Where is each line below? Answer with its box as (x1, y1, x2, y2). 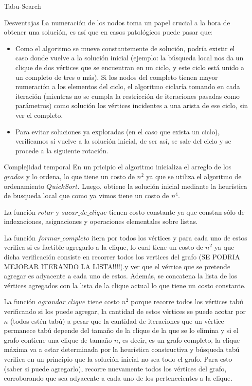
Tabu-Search (4, 1, 41, 11)
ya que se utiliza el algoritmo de (146, 171, 242, 181)
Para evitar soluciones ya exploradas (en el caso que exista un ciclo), (15, 126, 220, 136)
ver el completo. (15, 110, 63, 120)
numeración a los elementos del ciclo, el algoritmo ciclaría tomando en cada (15, 81, 240, 92)
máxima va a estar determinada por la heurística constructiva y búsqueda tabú (4, 344, 240, 354)
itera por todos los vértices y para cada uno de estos (91, 232, 247, 242)
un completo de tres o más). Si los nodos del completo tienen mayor (15, 72, 218, 82)
